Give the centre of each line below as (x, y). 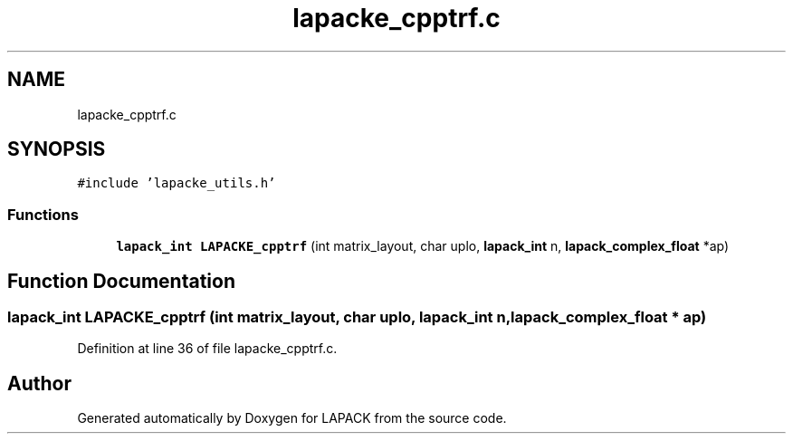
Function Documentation (121, 281)
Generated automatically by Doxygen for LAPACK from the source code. (292, 418)
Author (39, 383)
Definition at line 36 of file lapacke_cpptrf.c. (207, 349)
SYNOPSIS (57, 149)
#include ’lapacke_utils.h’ (177, 183)
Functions (43, 214)
